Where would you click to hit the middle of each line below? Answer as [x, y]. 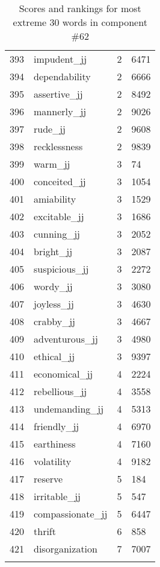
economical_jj [63, 374]
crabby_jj [54, 321]
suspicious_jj [61, 269]
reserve [48, 479]
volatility [53, 461]
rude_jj [50, 129]
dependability [62, 76]
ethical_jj [54, 356]
